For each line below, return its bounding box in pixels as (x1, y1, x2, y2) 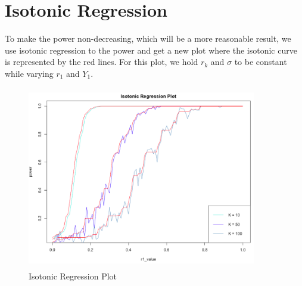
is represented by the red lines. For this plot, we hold (5, 55, 198, 68)
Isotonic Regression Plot (29, 270, 117, 282)
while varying (5, 67, 54, 79)
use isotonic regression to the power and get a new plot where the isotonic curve (5, 43, 297, 56)
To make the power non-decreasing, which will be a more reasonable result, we (5, 32, 291, 45)
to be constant (234, 55, 287, 68)
